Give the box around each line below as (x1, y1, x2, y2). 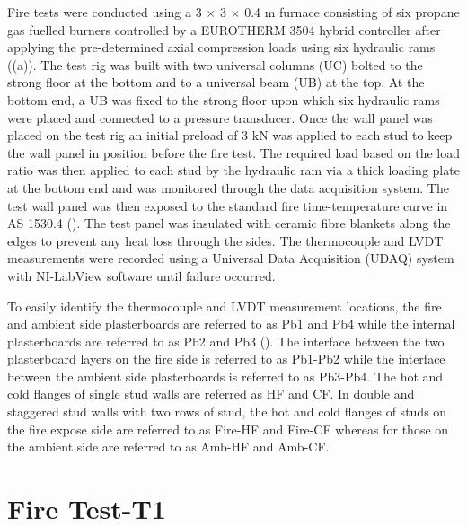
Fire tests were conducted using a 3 (7, 3, 202, 21)
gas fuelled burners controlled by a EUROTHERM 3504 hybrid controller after (7, 20, 441, 39)
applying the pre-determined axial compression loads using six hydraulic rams (7, 38, 436, 57)
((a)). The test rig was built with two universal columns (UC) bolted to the (7, 55, 423, 74)
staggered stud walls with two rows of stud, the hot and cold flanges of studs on (7, 402, 447, 421)
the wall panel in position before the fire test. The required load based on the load (7, 143, 461, 162)
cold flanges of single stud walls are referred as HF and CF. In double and (7, 384, 415, 403)
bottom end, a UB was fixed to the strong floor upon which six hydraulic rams (7, 90, 440, 109)
